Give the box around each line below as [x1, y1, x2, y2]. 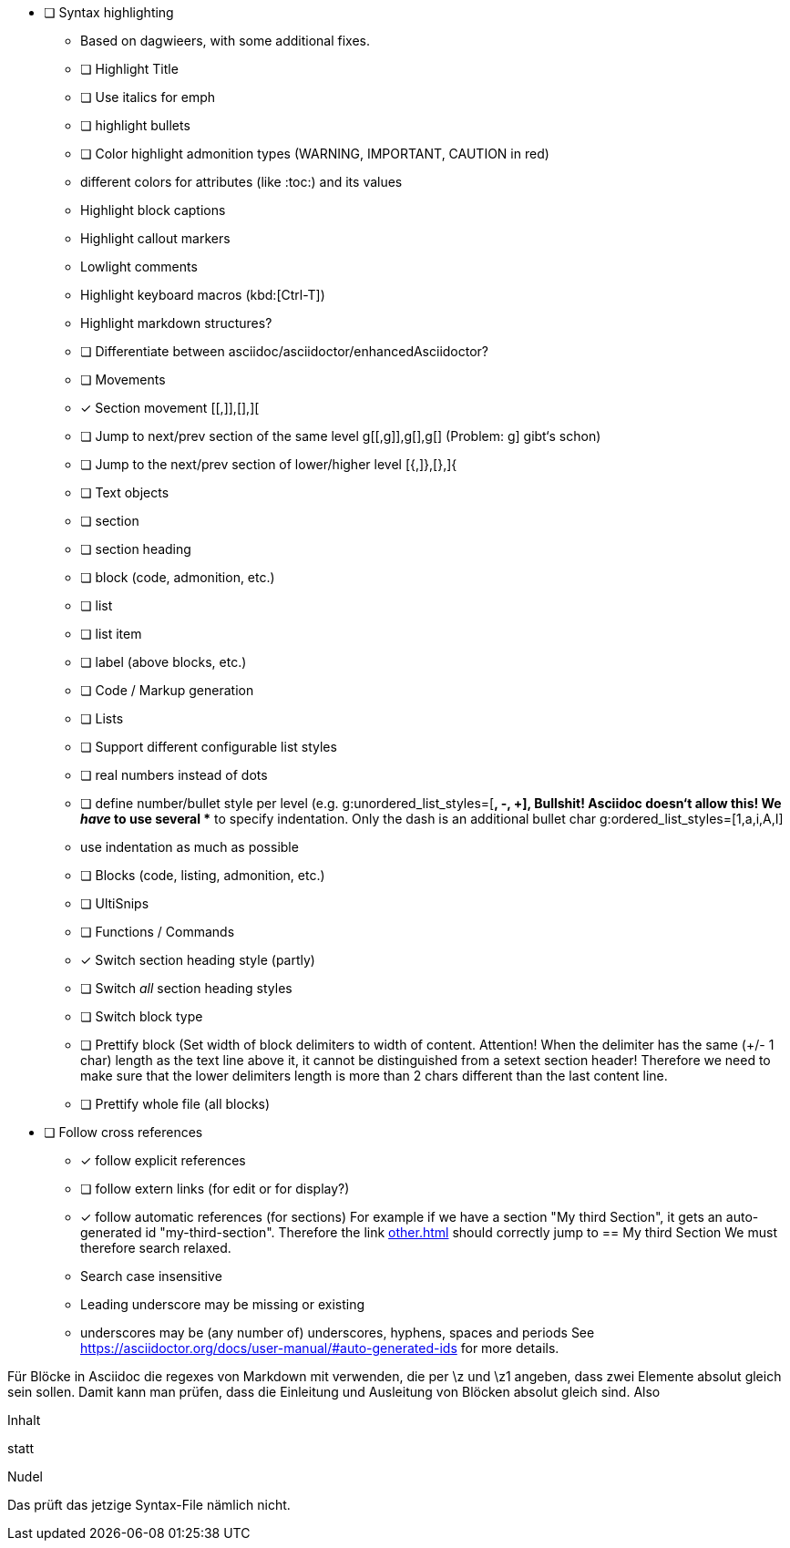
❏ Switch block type [80, 1009, 203, 1024]
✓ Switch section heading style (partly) [80, 952, 315, 968]
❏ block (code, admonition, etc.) [80, 569, 275, 585]
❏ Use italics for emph [80, 89, 216, 105]
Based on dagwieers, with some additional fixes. [80, 33, 371, 48]
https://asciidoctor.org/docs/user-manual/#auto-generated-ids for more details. [80, 1340, 559, 1356]
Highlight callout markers [80, 231, 231, 246]
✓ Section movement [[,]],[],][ [80, 400, 260, 415]
